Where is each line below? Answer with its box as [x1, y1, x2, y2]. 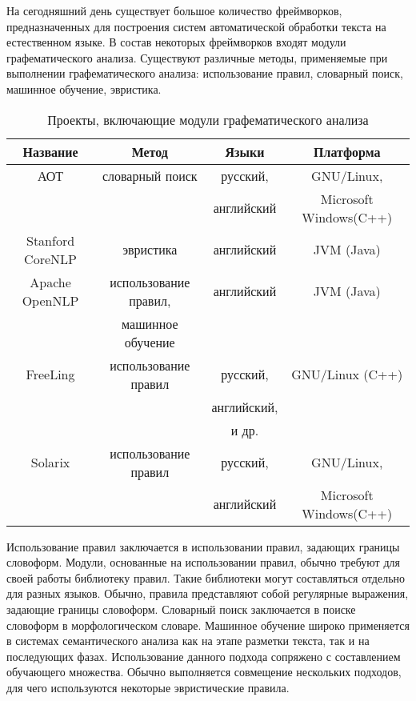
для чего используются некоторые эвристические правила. [6, 679, 290, 695]
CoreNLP [24, 249, 77, 268]
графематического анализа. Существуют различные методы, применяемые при [6, 49, 388, 66]
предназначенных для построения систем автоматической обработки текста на [6, 18, 386, 34]
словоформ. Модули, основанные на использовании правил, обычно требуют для [6, 554, 400, 571]
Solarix [30, 453, 70, 472]
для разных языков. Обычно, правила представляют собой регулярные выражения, [6, 585, 409, 602]
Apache [30, 272, 71, 291]
